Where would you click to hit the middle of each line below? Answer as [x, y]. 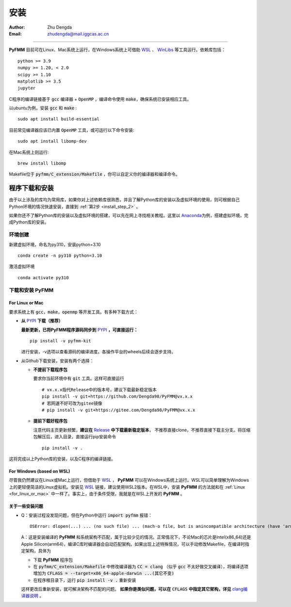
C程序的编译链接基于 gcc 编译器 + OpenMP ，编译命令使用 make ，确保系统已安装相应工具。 [100, 99]
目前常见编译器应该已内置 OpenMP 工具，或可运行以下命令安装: [72, 130]
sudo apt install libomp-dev [52, 141]
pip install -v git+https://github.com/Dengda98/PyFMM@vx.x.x [117, 396]
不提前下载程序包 [50, 370]
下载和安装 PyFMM [31, 290]
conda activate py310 [43, 278]
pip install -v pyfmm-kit [61, 341]
